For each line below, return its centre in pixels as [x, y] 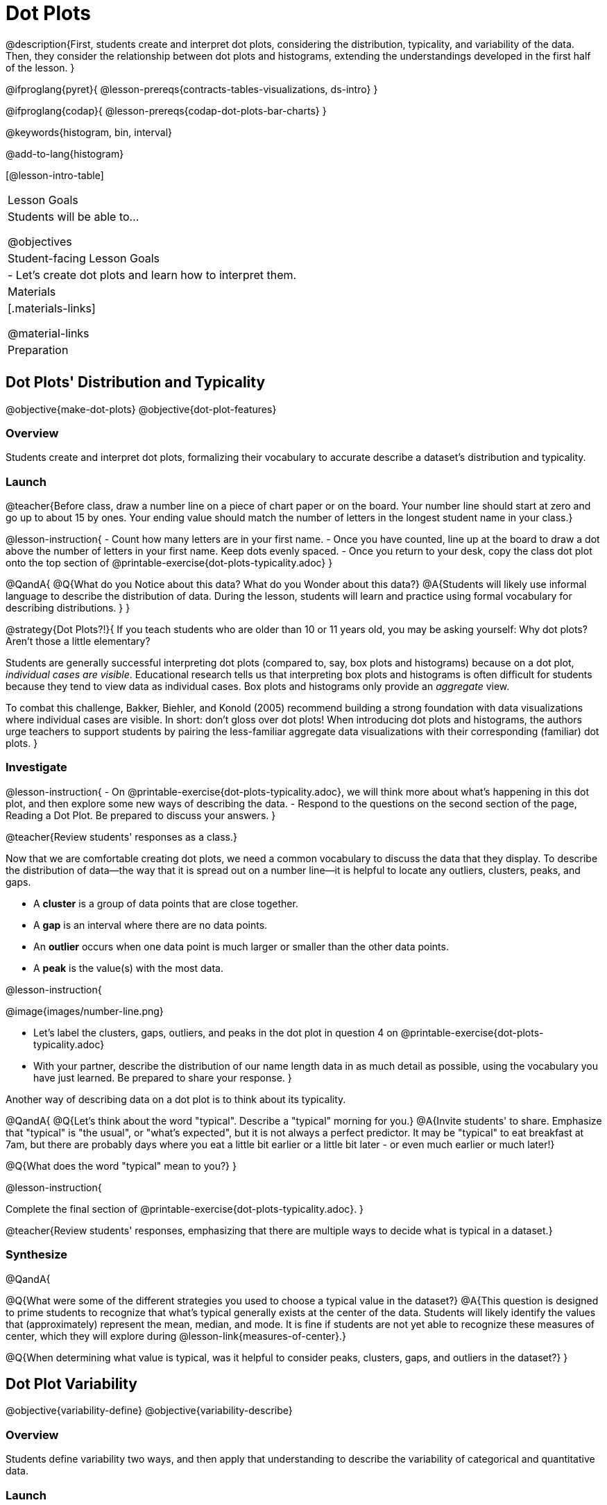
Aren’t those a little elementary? [78, 641]
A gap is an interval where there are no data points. [151, 925]
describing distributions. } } [68, 608]
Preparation [38, 350]
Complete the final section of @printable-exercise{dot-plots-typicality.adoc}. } [185, 1209]
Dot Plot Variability [71, 1384]
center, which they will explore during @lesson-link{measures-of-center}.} [176, 1336]
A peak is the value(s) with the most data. [128, 968]
